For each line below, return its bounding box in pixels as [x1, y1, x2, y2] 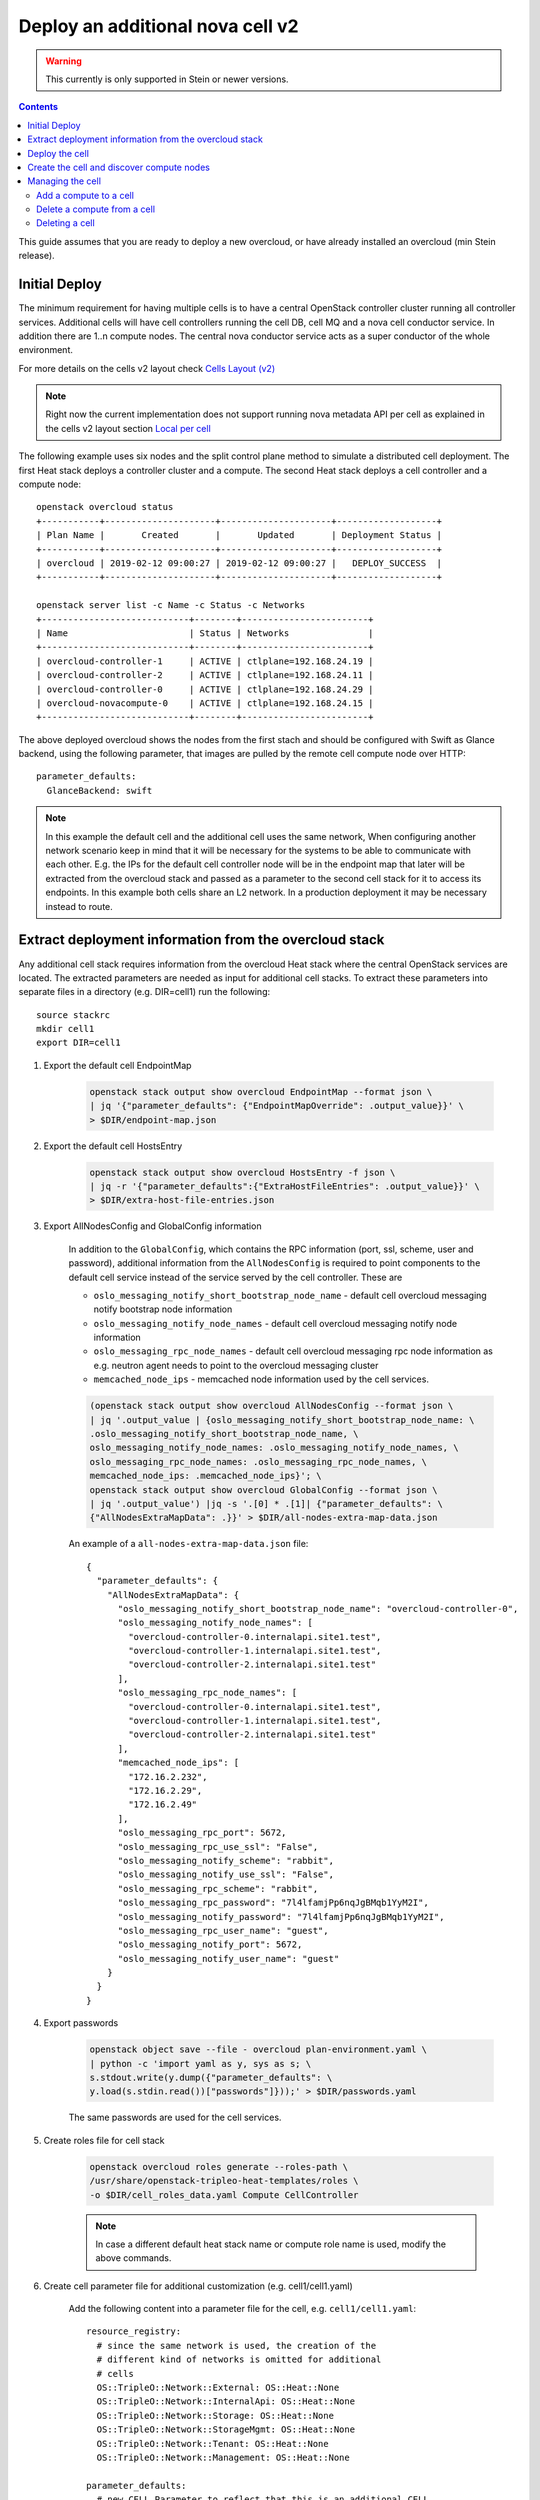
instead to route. [45, 900, 114, 912]
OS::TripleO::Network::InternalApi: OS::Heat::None [96, 2396, 355, 2407]
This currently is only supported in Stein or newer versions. [45, 73, 289, 85]
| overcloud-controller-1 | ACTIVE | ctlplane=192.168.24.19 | [36, 655, 374, 667]
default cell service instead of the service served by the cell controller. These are [68, 1271, 403, 1283]
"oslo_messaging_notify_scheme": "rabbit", [117, 1855, 335, 1866]
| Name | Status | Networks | [36, 627, 374, 639]
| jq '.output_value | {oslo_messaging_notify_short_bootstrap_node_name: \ [89, 1414, 475, 1425]
